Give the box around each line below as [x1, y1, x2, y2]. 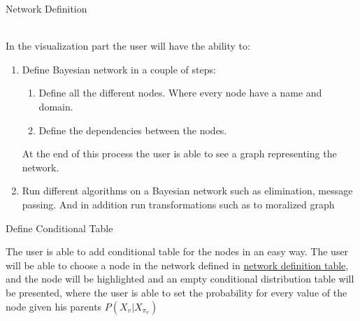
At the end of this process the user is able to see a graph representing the [22, 146, 337, 161]
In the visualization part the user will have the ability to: [6, 38, 250, 53]
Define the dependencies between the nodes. [38, 122, 227, 137]
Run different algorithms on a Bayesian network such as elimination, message [22, 183, 353, 198]
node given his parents [6, 299, 102, 313]
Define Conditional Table [6, 220, 113, 235]
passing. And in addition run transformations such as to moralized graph [22, 197, 335, 211]
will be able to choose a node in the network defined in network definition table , [6, 257, 349, 272]
